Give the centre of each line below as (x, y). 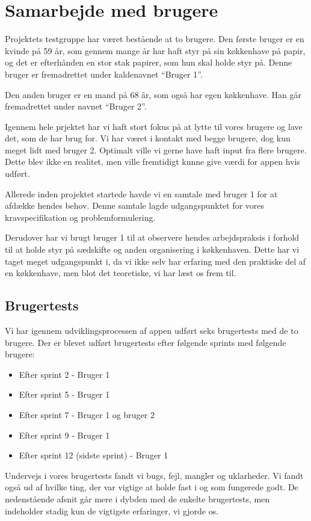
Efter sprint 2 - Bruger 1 (64, 374)
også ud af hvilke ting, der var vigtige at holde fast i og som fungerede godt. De (152, 487)
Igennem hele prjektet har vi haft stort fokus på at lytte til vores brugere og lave (154, 126)
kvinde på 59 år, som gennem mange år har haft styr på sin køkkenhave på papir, (155, 50)
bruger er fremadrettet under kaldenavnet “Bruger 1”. (104, 74)
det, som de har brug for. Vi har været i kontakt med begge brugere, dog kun (148, 138)
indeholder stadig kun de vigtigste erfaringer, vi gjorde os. (112, 510)
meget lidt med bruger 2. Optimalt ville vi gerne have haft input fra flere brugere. (156, 150)
